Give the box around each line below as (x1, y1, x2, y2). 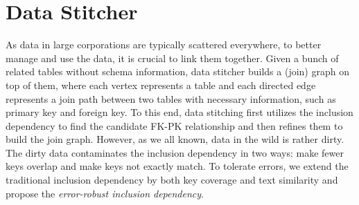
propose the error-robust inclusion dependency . (6, 186, 204, 200)
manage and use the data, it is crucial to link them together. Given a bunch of (6, 50, 339, 65)
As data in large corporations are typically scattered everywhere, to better (6, 37, 322, 52)
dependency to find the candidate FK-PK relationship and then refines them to (6, 118, 343, 133)
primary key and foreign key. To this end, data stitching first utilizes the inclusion (6, 105, 353, 119)
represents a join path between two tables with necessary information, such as (6, 91, 336, 106)
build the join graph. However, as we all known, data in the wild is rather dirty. (6, 132, 344, 146)
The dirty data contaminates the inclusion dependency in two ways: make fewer (6, 145, 344, 159)
